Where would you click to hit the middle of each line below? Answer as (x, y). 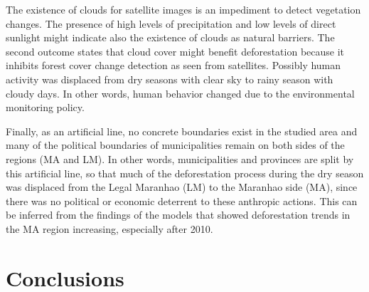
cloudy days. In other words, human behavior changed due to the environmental (180, 93)
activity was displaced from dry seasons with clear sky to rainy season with (170, 79)
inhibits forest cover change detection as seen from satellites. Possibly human (173, 65)
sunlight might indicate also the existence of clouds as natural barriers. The (170, 37)
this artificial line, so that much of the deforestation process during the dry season (185, 173)
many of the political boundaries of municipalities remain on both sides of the (175, 145)
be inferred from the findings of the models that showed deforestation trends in (178, 215)
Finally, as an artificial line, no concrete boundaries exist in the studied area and (182, 131)
